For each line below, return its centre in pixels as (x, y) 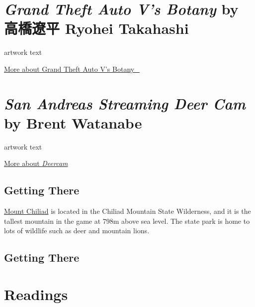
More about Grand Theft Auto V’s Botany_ (72, 69)
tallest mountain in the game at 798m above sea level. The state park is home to (127, 221)
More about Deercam (36, 163)
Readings (36, 294)
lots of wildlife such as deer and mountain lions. (77, 230)
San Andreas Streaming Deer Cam (125, 103)
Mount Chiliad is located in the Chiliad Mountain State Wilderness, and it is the (127, 211)
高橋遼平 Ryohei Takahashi (96, 28)
